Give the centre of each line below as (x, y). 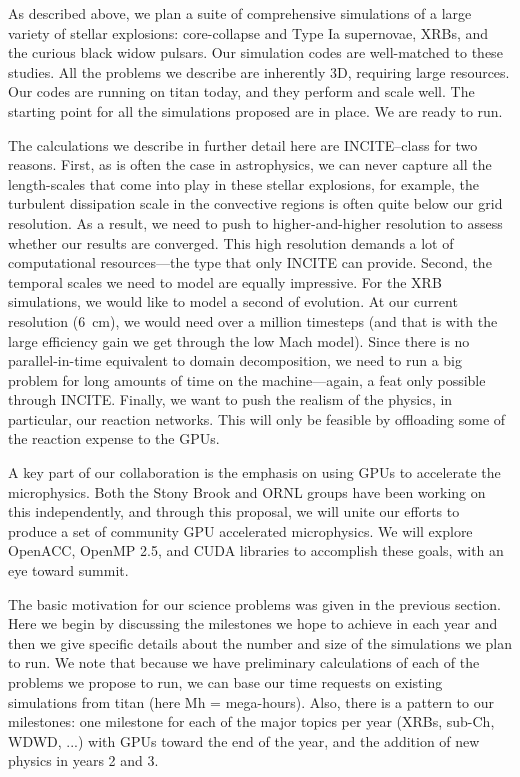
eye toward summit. (68, 570)
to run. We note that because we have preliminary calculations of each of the (244, 662)
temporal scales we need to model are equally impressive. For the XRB (225, 281)
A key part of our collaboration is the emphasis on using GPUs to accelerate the (254, 472)
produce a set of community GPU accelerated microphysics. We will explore (240, 530)
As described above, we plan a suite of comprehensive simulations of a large (240, 13)
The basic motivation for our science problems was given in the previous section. (254, 603)
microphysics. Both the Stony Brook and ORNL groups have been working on (247, 491)
